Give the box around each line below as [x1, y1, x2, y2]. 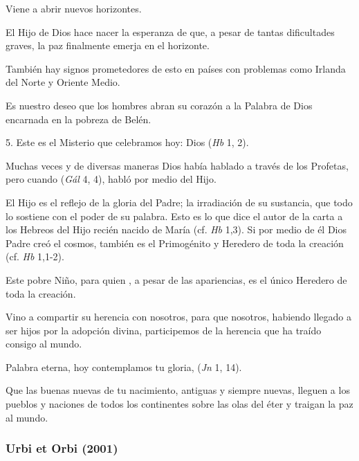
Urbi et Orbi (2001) [6, 440, 118, 457]
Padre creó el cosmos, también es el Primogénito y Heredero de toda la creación [6, 235, 344, 250]
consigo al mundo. [6, 336, 82, 351]
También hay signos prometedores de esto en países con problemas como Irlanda [6, 61, 346, 75]
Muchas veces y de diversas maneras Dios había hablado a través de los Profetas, [6, 158, 349, 172]
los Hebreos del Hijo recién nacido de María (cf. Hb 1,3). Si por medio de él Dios [6, 222, 347, 237]
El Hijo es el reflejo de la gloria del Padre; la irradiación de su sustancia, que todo [6, 195, 353, 209]
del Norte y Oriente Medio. [6, 75, 120, 89]
